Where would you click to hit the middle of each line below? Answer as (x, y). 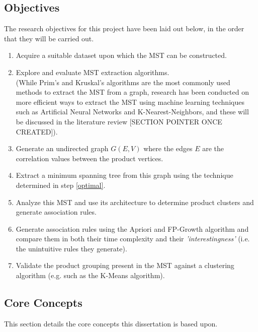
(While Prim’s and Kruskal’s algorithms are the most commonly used (123, 82)
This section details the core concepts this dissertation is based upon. (111, 323)
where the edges (168, 148)
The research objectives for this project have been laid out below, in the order (124, 28)
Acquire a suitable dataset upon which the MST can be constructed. (121, 55)
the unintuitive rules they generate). (71, 248)
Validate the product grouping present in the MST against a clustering (125, 265)
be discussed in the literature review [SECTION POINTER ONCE (119, 121)
